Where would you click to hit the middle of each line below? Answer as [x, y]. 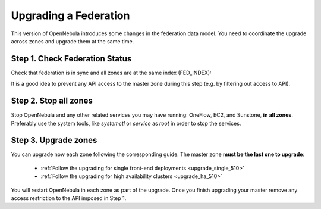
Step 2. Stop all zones [52, 101]
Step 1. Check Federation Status [71, 59]
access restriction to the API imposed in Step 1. [69, 198]
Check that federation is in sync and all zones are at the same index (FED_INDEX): [111, 73]
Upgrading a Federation [70, 15]
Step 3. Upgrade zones [54, 140]
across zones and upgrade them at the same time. [73, 41]
